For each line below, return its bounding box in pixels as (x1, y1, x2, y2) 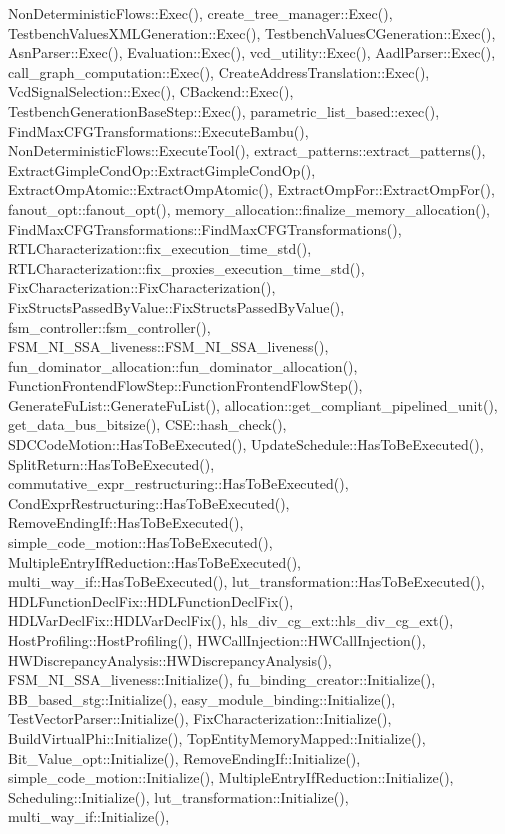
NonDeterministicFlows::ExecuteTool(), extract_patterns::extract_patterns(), (8, 140, 486, 161)
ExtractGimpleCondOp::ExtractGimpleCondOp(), (8, 159, 316, 180)
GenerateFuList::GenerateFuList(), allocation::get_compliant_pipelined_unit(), (8, 394, 498, 415)
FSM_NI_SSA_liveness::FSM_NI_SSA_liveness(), (8, 336, 329, 357)
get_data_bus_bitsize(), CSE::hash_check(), (8, 414, 287, 435)
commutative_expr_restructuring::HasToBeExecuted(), (8, 473, 349, 494)
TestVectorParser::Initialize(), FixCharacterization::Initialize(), (8, 708, 392, 729)
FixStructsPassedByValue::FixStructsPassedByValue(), (8, 296, 345, 317)
